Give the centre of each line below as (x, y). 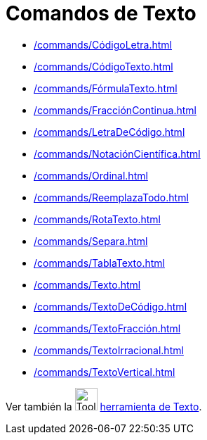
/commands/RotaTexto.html (97, 219)
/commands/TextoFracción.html (107, 328)
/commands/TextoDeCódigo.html (111, 306)
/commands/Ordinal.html (91, 175)
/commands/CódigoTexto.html (103, 66)
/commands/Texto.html (87, 284)
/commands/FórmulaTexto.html (106, 88)
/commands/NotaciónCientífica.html (117, 153)
